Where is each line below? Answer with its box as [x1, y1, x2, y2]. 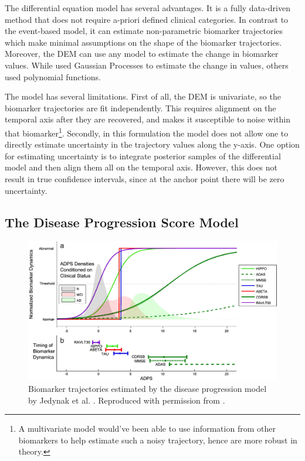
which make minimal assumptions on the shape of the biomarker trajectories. [5, 36, 282, 48]
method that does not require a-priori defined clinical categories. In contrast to [5, 13, 289, 25]
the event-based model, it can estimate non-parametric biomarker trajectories [5, 25, 283, 37]
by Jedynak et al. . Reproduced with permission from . [28, 394, 225, 406]
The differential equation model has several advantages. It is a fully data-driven [5, 2, 290, 13]
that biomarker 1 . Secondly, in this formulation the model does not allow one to [5, 125, 289, 139]
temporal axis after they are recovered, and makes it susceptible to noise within [5, 113, 291, 125]
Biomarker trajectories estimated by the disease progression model [28, 383, 267, 395]
